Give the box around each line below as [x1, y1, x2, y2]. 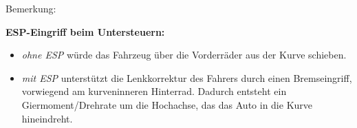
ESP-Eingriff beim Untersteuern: [6, 24, 165, 39]
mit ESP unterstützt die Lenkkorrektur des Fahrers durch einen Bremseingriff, [21, 70, 352, 85]
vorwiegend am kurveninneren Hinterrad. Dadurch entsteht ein [21, 84, 287, 98]
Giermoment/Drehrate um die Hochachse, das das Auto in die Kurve [21, 97, 313, 111]
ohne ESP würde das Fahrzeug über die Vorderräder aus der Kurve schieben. [21, 47, 347, 62]
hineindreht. [21, 111, 73, 125]
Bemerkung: [6, 1, 56, 15]
